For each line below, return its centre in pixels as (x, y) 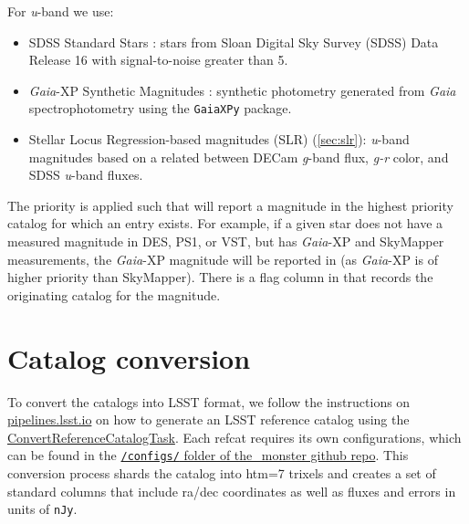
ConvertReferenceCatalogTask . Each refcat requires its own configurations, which (234, 437)
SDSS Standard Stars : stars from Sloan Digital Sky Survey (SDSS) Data (234, 42)
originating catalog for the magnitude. (114, 294)
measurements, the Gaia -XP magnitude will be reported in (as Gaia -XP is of (223, 259)
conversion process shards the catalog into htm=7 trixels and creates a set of (222, 472)
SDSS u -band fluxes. (86, 175)
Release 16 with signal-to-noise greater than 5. (158, 60)
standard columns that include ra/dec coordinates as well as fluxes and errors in (232, 491)
